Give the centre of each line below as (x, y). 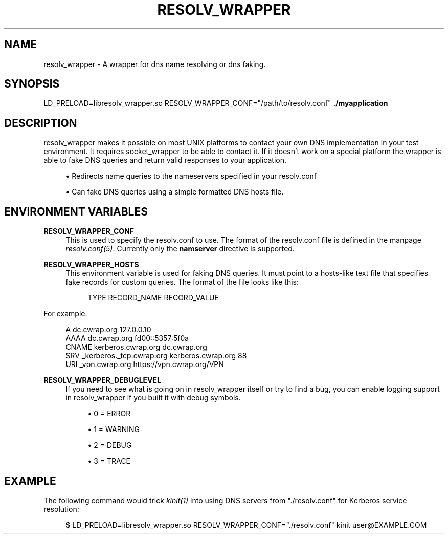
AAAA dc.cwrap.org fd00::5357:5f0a (127, 338)
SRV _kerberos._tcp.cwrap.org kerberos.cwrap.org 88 (156, 356)
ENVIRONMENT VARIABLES (76, 211)
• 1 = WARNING (114, 429)
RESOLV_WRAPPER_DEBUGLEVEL (102, 380)
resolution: (61, 509)
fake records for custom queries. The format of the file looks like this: (182, 282)
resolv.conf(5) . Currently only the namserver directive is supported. (180, 249)
